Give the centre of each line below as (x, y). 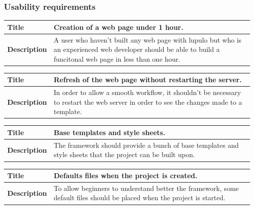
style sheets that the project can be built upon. (124, 154)
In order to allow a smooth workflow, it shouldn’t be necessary (148, 92)
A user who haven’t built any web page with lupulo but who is (148, 39)
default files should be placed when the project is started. (140, 197)
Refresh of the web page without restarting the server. (148, 80)
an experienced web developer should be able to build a (137, 49)
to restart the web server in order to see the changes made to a (148, 102)
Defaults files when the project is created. (126, 175)
